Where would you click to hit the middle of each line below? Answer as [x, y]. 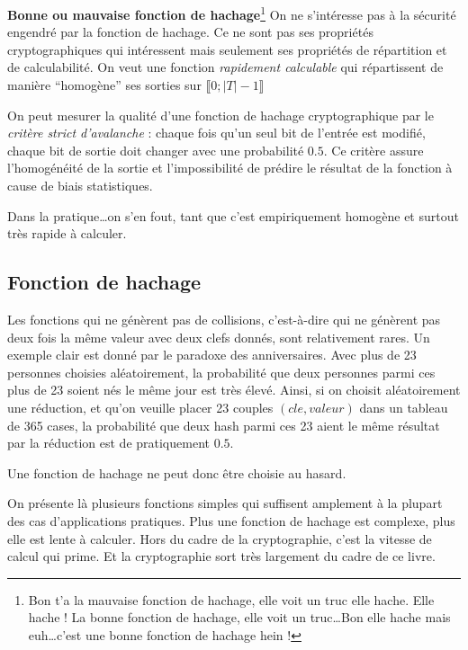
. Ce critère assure [373, 150]
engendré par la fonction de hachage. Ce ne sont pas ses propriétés [190, 32]
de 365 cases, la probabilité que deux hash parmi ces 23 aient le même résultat [224, 425]
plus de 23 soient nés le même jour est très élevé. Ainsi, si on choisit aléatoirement [234, 390]
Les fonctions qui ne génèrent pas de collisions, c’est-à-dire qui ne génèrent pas [224, 319]
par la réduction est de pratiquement [108, 443]
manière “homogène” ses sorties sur [104, 85]
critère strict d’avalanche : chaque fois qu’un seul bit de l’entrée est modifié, [216, 133]
